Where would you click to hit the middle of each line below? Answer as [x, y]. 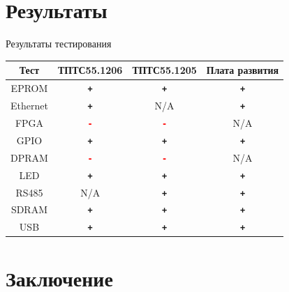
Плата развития [243, 70]
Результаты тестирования [59, 44]
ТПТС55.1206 [90, 70]
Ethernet [29, 105]
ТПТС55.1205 [164, 70]
